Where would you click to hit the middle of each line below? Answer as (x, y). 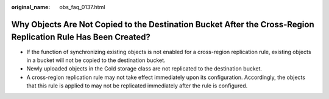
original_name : (31, 7)
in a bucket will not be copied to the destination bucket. (96, 60)
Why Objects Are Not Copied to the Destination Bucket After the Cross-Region (163, 24)
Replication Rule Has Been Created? (81, 37)
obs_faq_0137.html (82, 7)
